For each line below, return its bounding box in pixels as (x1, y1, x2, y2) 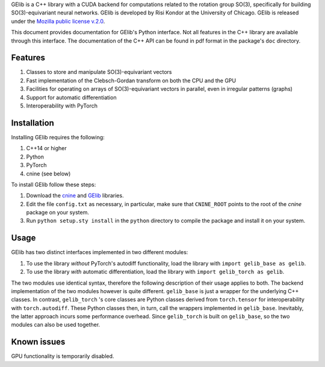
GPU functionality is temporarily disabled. (11, 353, 114, 360)
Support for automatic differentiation (26, 94, 117, 101)
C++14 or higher (26, 145, 67, 152)
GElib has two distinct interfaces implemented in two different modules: (11, 249, 188, 256)
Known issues (11, 337, 66, 347)
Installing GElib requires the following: (11, 133, 105, 141)
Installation (11, 118, 54, 128)
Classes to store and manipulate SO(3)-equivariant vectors (26, 68, 172, 76)
